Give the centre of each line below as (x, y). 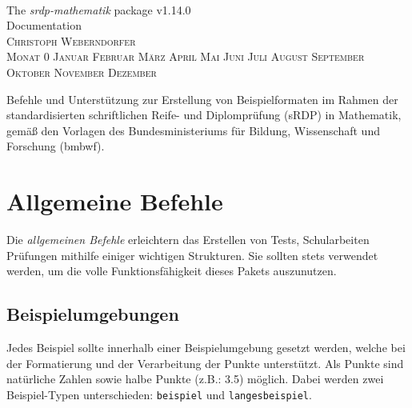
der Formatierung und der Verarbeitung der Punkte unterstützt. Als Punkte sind (205, 363)
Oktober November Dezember (82, 72)
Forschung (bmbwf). (56, 146)
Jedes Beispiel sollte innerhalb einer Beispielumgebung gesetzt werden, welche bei (206, 348)
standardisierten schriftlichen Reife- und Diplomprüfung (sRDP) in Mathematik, (204, 115)
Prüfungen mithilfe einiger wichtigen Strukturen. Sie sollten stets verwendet (192, 255)
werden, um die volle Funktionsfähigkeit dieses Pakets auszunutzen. (172, 271)
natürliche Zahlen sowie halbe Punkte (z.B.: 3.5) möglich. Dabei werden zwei (195, 379)
